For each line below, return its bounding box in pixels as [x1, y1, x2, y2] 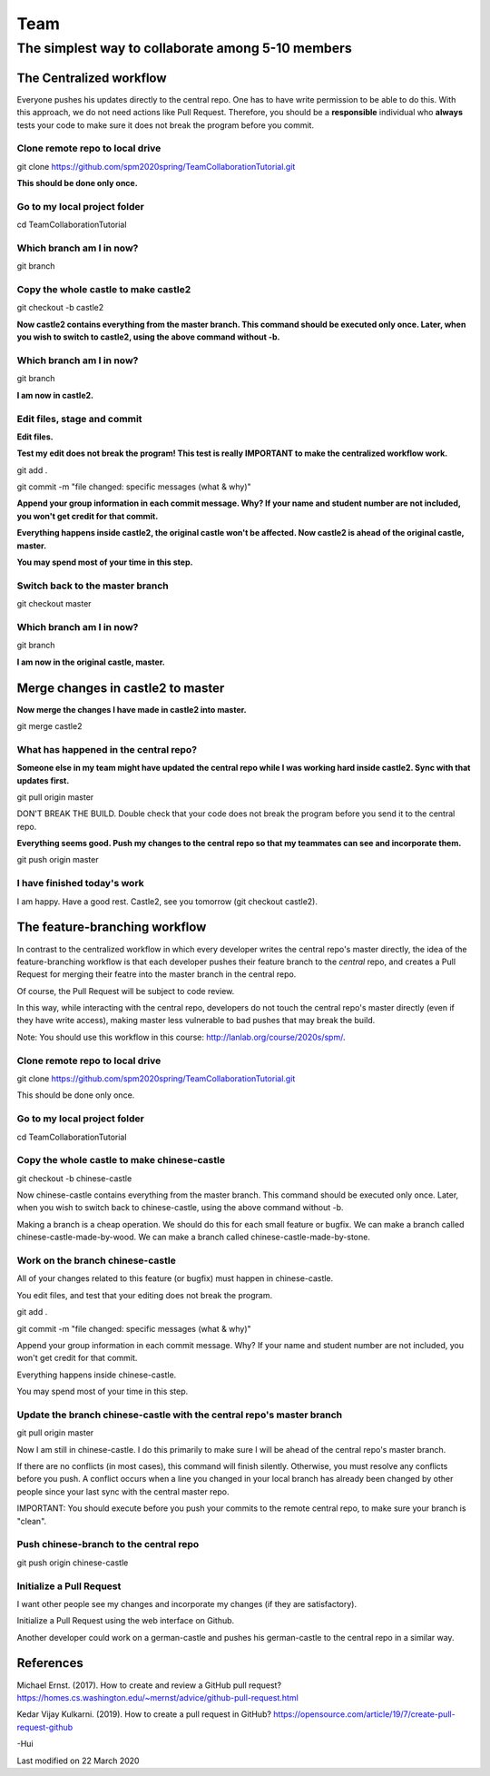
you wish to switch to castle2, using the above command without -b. [16, 331, 280, 342]
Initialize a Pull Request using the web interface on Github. [16, 1615, 235, 1626]
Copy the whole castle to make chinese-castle [16, 1154, 226, 1167]
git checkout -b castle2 [16, 302, 104, 313]
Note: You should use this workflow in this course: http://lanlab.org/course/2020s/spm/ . [16, 1031, 346, 1042]
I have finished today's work [16, 877, 144, 890]
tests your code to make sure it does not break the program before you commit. [16, 119, 315, 131]
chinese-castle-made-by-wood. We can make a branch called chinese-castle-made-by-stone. [16, 1231, 371, 1243]
